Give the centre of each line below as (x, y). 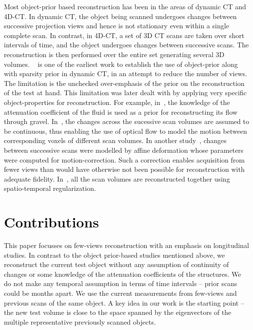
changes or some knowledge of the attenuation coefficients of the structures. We (123, 274)
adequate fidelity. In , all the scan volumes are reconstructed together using (117, 178)
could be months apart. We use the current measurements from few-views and (120, 293)
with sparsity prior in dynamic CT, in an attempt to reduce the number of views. (126, 73)
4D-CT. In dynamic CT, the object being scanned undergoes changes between (120, 16)
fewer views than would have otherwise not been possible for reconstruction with (124, 169)
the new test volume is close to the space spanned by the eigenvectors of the (118, 312)
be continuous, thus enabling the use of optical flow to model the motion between (126, 131)
